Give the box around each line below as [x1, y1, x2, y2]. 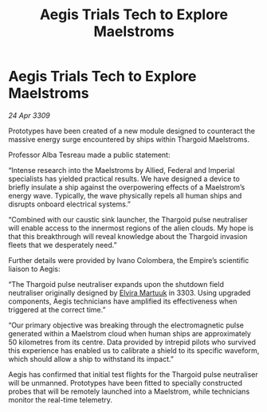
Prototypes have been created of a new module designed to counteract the [8, 126, 255, 135]
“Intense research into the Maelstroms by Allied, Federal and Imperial [8, 165, 235, 175]
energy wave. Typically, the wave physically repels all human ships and [8, 190, 242, 200]
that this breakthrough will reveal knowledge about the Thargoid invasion [8, 231, 248, 241]
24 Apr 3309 [8, 110, 50, 120]
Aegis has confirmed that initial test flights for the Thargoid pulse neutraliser [8, 369, 258, 379]
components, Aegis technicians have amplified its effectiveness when [8, 296, 238, 306]
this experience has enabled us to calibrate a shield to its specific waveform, [8, 345, 260, 355]
